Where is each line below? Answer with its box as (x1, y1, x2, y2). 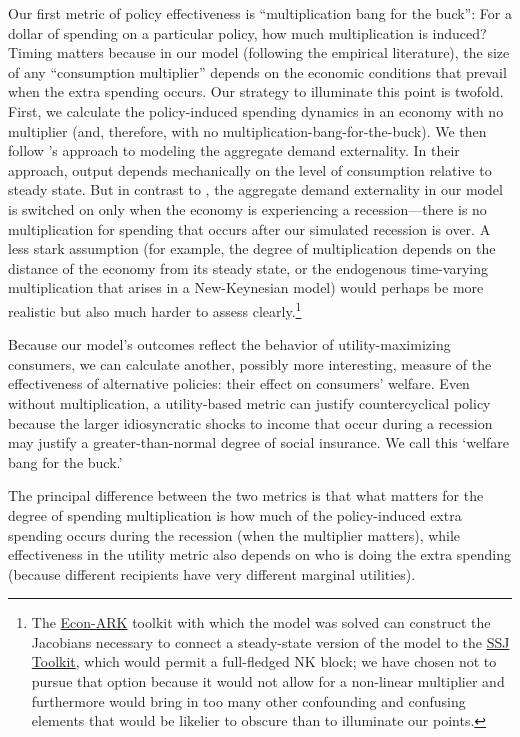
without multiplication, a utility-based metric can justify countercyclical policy (8, 392, 491, 413)
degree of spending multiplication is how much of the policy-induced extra (8, 504, 462, 525)
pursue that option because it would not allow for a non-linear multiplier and (31, 671, 505, 692)
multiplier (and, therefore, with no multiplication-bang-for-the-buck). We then (8, 120, 487, 141)
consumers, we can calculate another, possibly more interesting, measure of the (8, 353, 492, 374)
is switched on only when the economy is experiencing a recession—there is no (8, 198, 487, 219)
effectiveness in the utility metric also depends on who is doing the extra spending (8, 544, 511, 565)
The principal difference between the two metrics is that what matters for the (8, 485, 484, 506)
